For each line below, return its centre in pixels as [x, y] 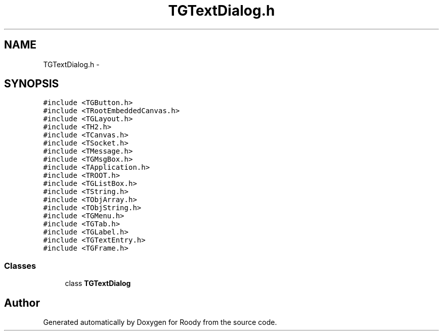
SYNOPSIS [32, 84]
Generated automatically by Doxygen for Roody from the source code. [160, 322]
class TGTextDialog [98, 283]
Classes [20, 266]
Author [22, 303]
